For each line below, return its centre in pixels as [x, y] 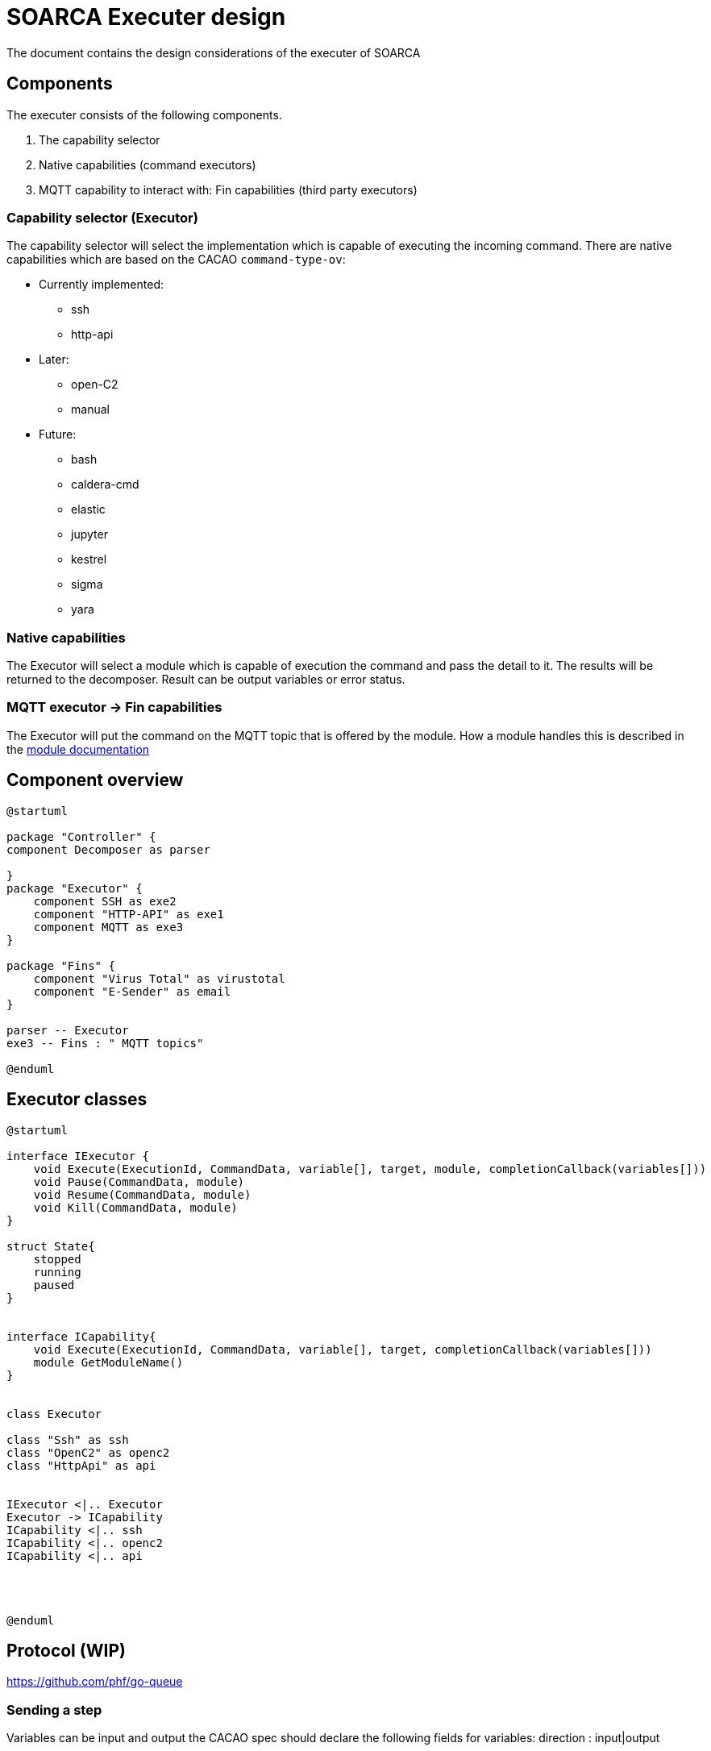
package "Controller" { [81, 836]
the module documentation [78, 749]
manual [90, 410]
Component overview [95, 780]
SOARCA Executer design [146, 17]
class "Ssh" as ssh [68, 1439]
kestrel [89, 559]
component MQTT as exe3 [108, 927]
